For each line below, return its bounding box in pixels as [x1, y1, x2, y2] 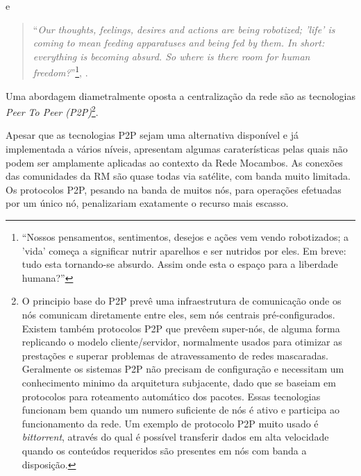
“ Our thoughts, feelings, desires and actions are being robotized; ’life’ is [33, 22, 335, 36]
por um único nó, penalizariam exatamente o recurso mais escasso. [6, 196, 289, 210]
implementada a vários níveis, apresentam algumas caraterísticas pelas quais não [6, 142, 348, 156]
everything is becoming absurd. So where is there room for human [33, 49, 310, 63]
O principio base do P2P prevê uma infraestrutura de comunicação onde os [22, 294, 342, 308]
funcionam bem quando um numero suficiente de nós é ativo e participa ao [22, 402, 339, 417]
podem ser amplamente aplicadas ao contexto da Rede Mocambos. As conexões [6, 155, 343, 169]
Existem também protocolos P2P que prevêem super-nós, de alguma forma [22, 321, 340, 335]
